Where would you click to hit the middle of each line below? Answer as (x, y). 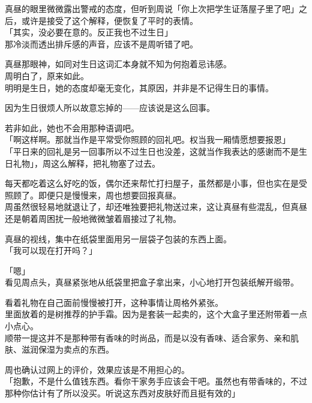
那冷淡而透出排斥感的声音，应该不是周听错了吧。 (101, 43)
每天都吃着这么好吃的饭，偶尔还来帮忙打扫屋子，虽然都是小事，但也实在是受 (156, 183)
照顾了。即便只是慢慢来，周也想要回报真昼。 (93, 195)
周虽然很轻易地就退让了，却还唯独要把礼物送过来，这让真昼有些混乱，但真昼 (156, 207)
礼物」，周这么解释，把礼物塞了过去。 (86, 163)
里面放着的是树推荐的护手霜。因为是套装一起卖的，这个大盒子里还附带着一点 (156, 314)
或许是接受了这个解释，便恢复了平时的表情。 (109, 20)
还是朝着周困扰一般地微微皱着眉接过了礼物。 (93, 218)
